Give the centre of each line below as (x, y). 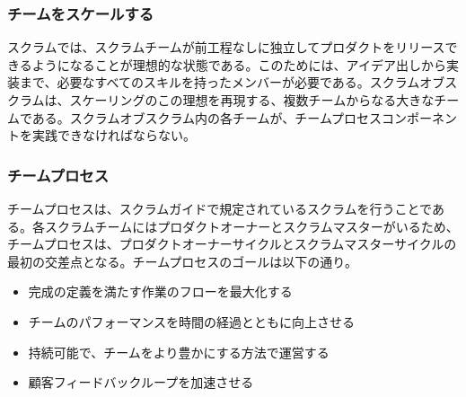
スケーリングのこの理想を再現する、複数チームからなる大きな (252, 100)
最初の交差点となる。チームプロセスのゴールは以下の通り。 (183, 261)
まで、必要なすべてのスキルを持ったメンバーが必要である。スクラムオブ (232, 82)
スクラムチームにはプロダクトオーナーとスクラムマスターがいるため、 (251, 226)
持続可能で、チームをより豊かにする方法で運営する (179, 352)
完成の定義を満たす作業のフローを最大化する (160, 291)
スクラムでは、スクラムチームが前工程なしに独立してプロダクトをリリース (226, 47)
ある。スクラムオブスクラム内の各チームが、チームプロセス (207, 117)
